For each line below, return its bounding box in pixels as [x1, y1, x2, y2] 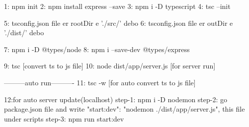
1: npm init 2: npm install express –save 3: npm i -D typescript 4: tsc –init [4, 1, 231, 11]
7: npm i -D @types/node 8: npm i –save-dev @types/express [4, 44, 190, 54]
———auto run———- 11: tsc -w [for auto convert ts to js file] [4, 77, 196, 87]
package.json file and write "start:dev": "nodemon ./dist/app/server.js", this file [4, 104, 245, 114]
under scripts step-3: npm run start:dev [4, 113, 124, 124]
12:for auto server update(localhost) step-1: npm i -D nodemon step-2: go [4, 94, 228, 104]
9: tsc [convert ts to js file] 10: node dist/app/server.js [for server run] [4, 61, 216, 71]
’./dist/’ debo [4, 27, 44, 38]
